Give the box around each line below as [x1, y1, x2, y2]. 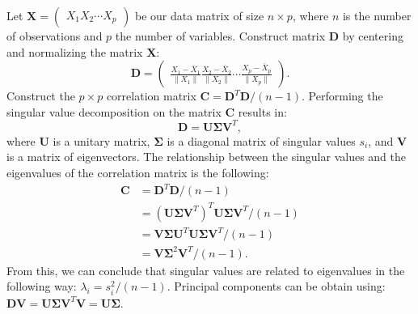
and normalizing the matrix [6, 43, 143, 60]
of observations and [6, 28, 103, 44]
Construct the [6, 87, 75, 104]
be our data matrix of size [134, 7, 264, 23]
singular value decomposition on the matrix [6, 103, 222, 120]
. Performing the [302, 87, 383, 104]
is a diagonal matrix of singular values [167, 132, 356, 149]
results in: [238, 103, 287, 120]
